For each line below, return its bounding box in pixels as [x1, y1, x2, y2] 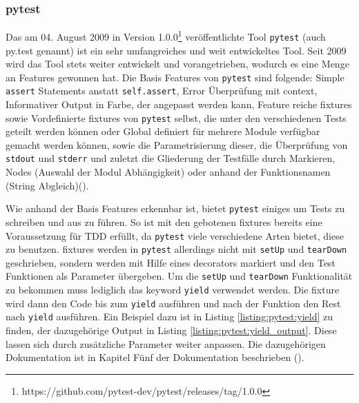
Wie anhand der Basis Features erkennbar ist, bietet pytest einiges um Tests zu [6, 201, 345, 216]
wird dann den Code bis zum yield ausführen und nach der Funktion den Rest [6, 296, 341, 310]
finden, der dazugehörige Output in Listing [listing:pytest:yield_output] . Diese [6, 323, 337, 338]
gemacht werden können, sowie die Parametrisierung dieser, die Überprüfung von [6, 137, 348, 152]
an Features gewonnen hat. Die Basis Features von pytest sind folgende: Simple [6, 70, 345, 84]
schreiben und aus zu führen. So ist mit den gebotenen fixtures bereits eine [6, 214, 322, 229]
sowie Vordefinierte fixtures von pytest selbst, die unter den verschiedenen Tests [6, 110, 347, 125]
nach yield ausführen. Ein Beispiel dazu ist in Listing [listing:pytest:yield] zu [6, 309, 333, 324]
